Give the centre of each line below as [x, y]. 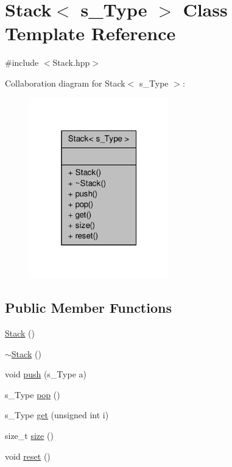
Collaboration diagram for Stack [65, 83]
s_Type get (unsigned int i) [57, 415]
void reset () [28, 456]
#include [22, 62]
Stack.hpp [71, 62]
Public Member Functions [88, 308]
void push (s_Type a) [46, 374]
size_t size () [29, 436]
